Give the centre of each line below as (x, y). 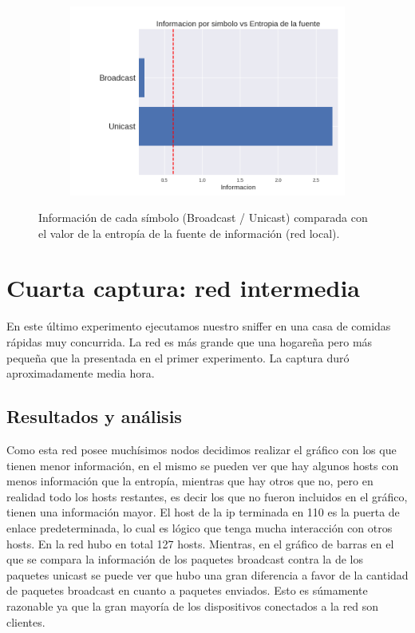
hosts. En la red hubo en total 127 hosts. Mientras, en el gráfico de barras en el (200, 543)
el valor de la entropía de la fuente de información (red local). (189, 233)
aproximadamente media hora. (81, 373)
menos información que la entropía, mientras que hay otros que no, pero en (190, 481)
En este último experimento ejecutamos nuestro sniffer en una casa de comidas (199, 326)
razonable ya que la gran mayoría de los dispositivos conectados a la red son (193, 605)
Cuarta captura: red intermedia (183, 288)
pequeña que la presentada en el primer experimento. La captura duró (178, 357)
